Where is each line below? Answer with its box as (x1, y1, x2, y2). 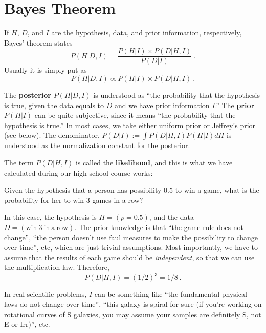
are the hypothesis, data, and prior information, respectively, (51, 27, 242, 38)
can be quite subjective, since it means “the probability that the (34, 110, 236, 120)
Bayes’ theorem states (4, 37, 73, 48)
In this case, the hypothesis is (4, 212, 97, 222)
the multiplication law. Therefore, (4, 262, 109, 273)
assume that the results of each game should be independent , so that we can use (4, 252, 255, 262)
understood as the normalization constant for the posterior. (4, 140, 190, 151)
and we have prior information (114, 99, 210, 110)
